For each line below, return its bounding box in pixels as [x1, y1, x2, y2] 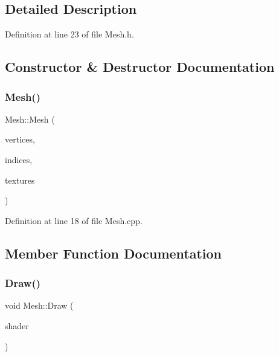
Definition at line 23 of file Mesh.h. [5, 28, 134, 40]
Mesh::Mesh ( [5, 112, 55, 125]
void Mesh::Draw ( [5, 299, 74, 312]
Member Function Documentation [5, 243, 222, 262]
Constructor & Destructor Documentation [5, 57, 275, 76]
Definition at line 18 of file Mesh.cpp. [5, 214, 143, 227]
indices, [5, 153, 33, 166]
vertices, [5, 133, 35, 146]
